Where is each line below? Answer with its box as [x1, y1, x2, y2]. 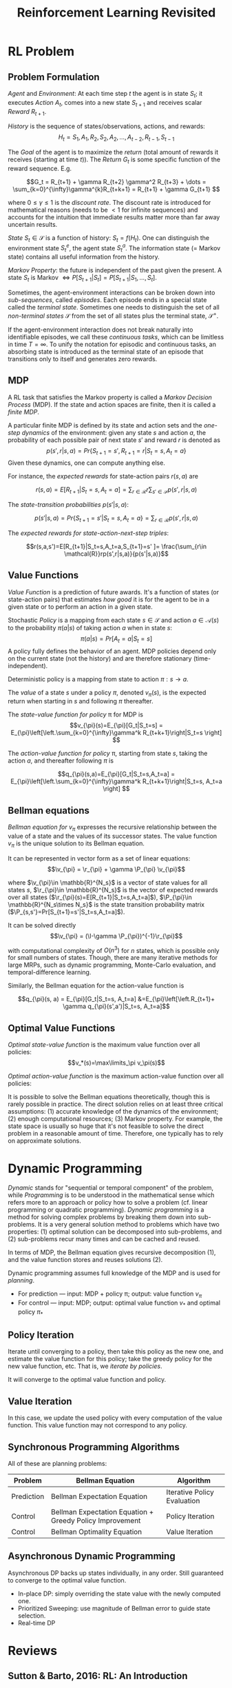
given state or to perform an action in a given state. [8, 602, 154, 611]
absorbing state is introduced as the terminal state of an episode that [8, 347, 204, 356]
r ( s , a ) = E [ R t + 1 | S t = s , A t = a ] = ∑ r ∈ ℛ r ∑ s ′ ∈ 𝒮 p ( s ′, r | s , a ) [35, 485, 198, 496]
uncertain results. [8, 220, 58, 228]
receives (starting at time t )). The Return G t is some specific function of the [8, 155, 221, 165]
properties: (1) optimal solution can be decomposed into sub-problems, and [8, 1227, 222, 1236]
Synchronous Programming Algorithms [8, 1441, 180, 1453]
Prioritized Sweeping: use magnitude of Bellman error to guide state [17, 1604, 211, 1612]
